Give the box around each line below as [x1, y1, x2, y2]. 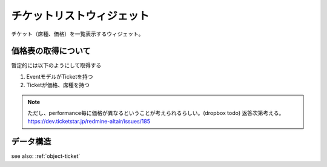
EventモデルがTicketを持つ [26, 73, 93, 80]
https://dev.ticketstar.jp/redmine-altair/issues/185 [27, 118, 151, 125]
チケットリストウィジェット [11, 9, 150, 22]
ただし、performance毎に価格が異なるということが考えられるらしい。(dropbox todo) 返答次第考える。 [27, 110, 285, 117]
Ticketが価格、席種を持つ [26, 82, 90, 89]
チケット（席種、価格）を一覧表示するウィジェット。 [11, 30, 144, 38]
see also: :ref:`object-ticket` [11, 152, 81, 160]
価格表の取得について [11, 46, 91, 56]
